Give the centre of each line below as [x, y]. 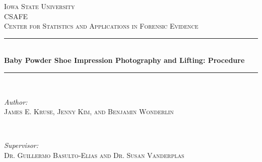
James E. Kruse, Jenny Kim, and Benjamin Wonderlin [89, 111]
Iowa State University [40, 6]
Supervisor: [21, 145]
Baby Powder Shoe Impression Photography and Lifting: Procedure [124, 60]
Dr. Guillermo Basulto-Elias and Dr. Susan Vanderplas [94, 155]
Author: [16, 101]
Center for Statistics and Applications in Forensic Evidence [101, 26]
